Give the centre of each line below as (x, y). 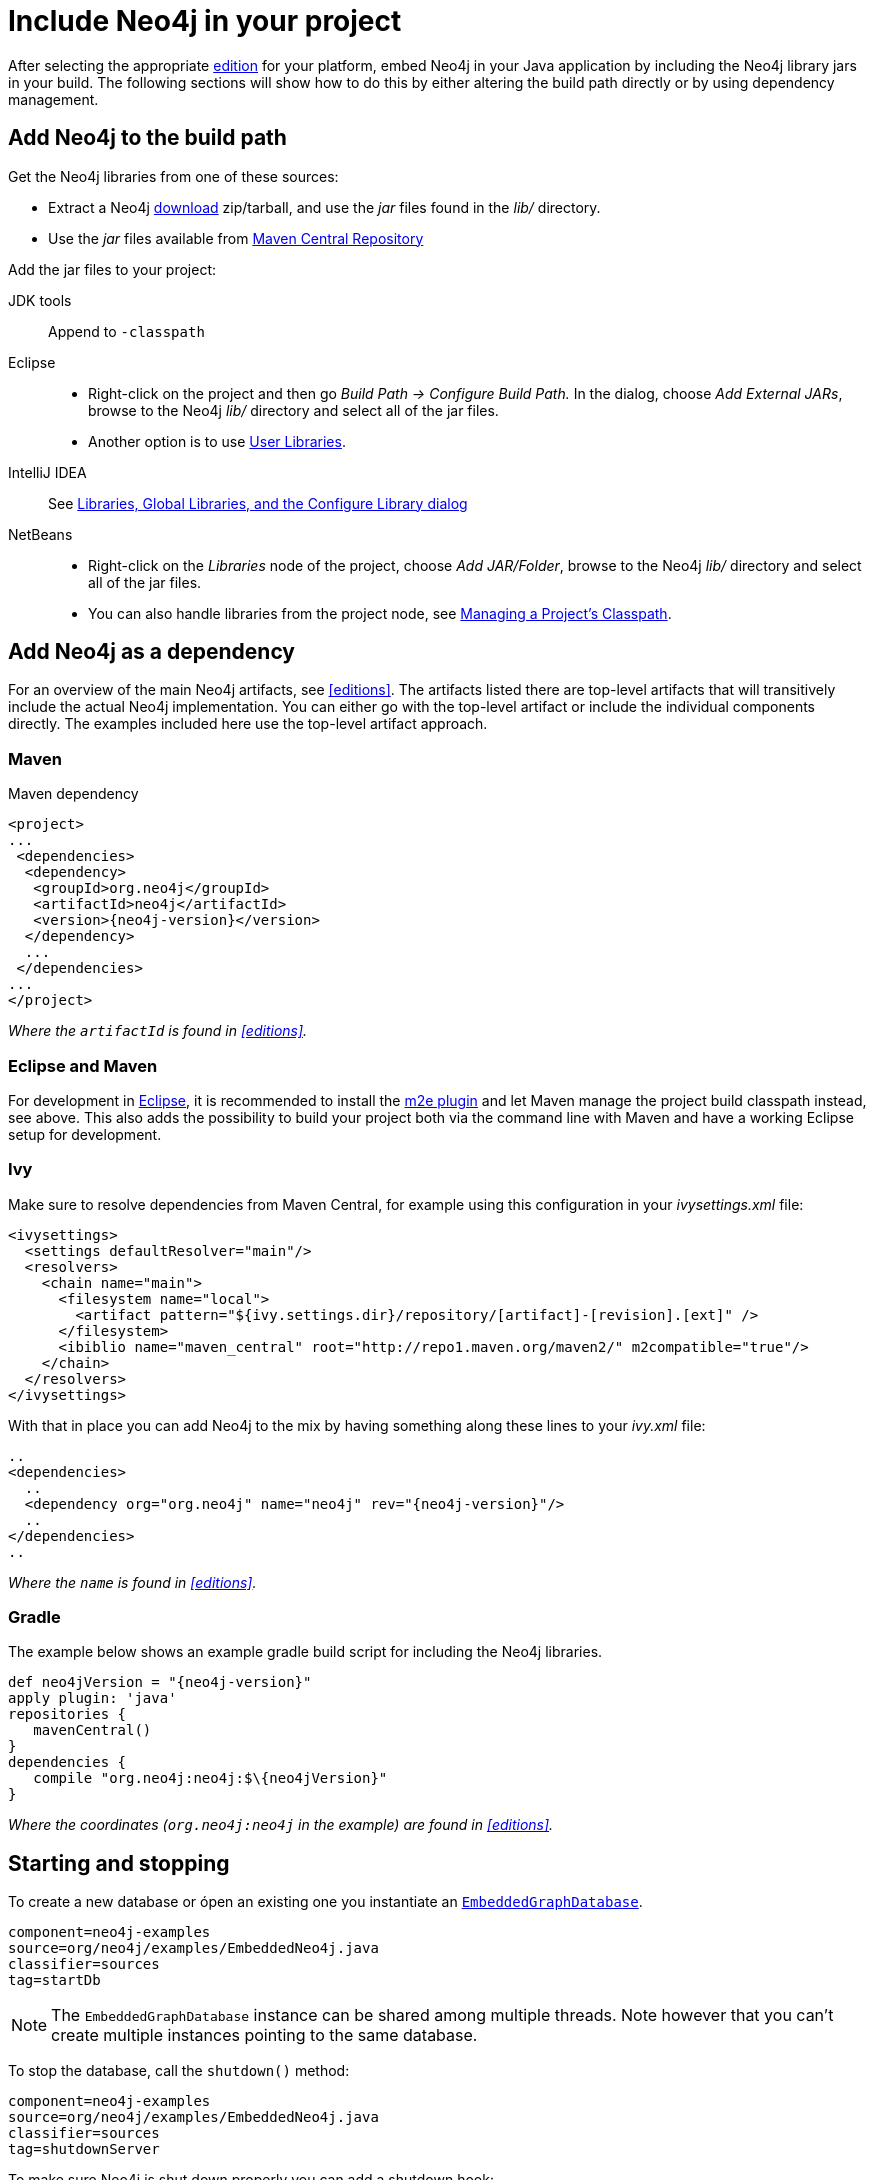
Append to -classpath (126, 331)
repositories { (67, 1714)
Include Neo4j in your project (205, 21)
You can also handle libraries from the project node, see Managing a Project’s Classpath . (380, 613)
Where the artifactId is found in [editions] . (158, 1031)
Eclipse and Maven (83, 1065)
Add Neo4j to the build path (147, 138)
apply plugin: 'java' (92, 1698)
